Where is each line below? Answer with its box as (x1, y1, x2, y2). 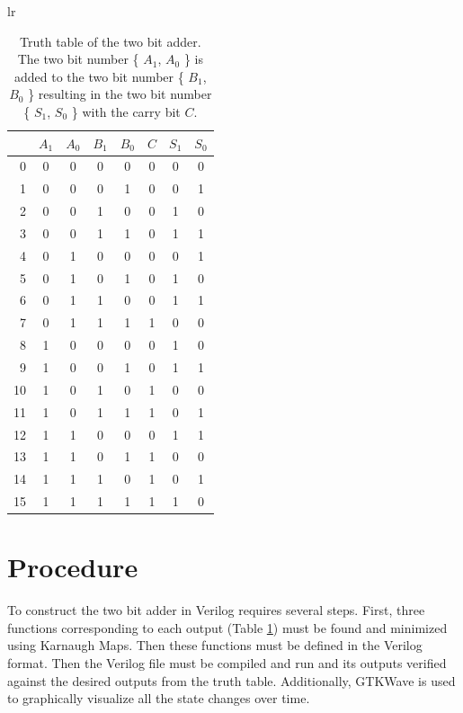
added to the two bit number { (14, 67, 184, 85)
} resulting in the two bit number (28, 85, 212, 103)
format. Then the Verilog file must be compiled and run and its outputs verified (7, 654, 447, 673)
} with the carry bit (71, 102, 181, 120)
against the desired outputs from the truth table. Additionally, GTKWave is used (7, 671, 456, 690)
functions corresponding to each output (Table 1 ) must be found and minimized (7, 618, 448, 637)
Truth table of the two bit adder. (20, 31, 201, 50)
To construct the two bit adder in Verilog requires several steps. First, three (7, 601, 425, 619)
